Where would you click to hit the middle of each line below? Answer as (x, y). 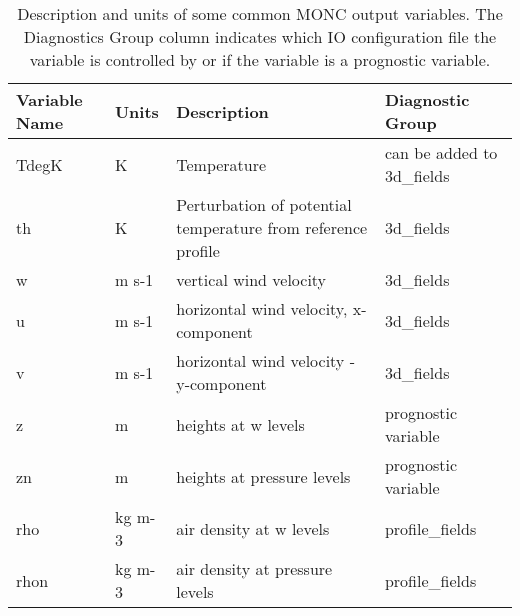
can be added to (441, 152)
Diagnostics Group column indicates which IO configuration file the (260, 36)
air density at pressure (254, 568)
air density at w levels (253, 528)
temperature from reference (272, 227)
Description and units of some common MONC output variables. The (260, 13)
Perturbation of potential (264, 204)
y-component (221, 383)
